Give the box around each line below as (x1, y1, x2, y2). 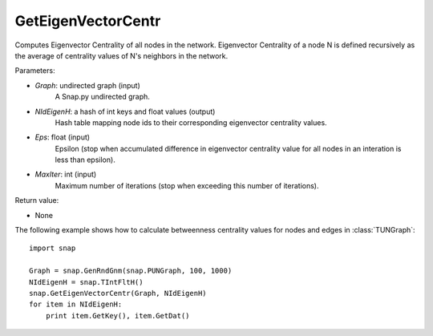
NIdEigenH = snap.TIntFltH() (29, 277, 144, 286)
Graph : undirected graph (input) (34, 80, 140, 90)
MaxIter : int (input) (34, 169, 97, 180)
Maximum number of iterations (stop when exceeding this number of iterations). (55, 180, 319, 190)
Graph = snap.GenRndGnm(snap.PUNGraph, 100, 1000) (29, 266, 233, 276)
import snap (29, 244, 76, 253)
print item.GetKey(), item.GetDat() (45, 311, 190, 320)
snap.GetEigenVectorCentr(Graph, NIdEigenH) (29, 289, 208, 298)
